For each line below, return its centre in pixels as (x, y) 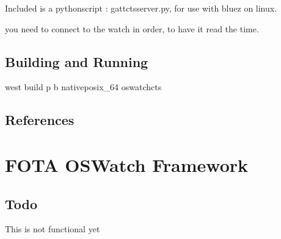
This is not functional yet (53, 229)
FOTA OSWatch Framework (127, 164)
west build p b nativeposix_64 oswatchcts (83, 87)
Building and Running (77, 61)
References (40, 120)
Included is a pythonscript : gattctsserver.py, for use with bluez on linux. (141, 8)
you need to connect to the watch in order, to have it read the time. (132, 28)
